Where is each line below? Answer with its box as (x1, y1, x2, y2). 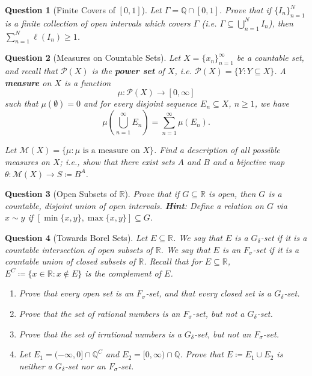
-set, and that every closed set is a (145, 287, 272, 299)
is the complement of (85, 266, 162, 279)
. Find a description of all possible (154, 143, 280, 156)
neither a (19, 359, 52, 372)
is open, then (208, 187, 256, 200)
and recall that (5, 64, 58, 77)
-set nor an (64, 359, 106, 372)
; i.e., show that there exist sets (60, 155, 175, 168)
